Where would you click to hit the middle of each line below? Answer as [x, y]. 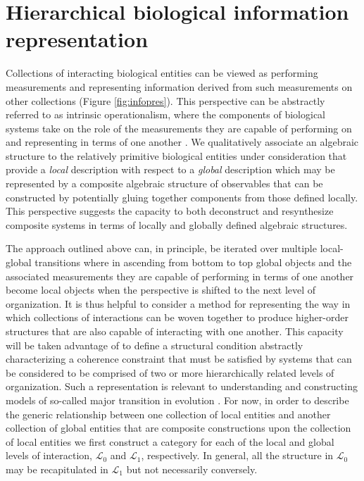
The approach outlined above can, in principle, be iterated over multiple [161, 248]
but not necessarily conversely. [192, 469]
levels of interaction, [49, 455]
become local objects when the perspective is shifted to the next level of [161, 290]
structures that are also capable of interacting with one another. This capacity [175, 331]
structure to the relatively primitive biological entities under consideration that [176, 155]
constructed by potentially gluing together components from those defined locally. [182, 197]
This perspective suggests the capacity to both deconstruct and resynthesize [170, 211]
